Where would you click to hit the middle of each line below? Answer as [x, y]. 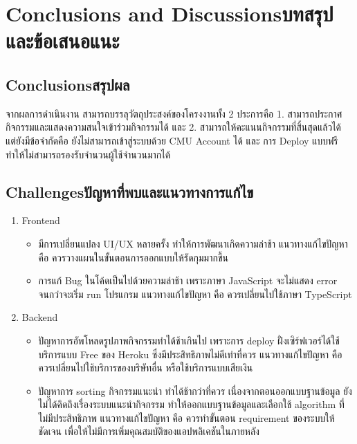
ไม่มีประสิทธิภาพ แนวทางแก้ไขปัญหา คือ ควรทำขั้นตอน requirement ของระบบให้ [186, 417]
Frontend [41, 220]
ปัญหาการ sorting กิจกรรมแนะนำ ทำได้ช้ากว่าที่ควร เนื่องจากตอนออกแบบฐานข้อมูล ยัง [195, 390]
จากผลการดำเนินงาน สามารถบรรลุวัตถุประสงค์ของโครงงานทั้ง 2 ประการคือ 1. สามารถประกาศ [174, 113]
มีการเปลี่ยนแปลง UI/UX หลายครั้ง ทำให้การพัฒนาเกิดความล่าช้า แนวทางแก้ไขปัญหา [193, 243]
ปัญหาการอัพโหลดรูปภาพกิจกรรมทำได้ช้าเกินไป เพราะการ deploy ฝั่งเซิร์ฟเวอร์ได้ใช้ [189, 340]
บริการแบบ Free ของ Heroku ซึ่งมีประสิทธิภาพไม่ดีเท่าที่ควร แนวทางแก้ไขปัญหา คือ [190, 354]
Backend [40, 317]
